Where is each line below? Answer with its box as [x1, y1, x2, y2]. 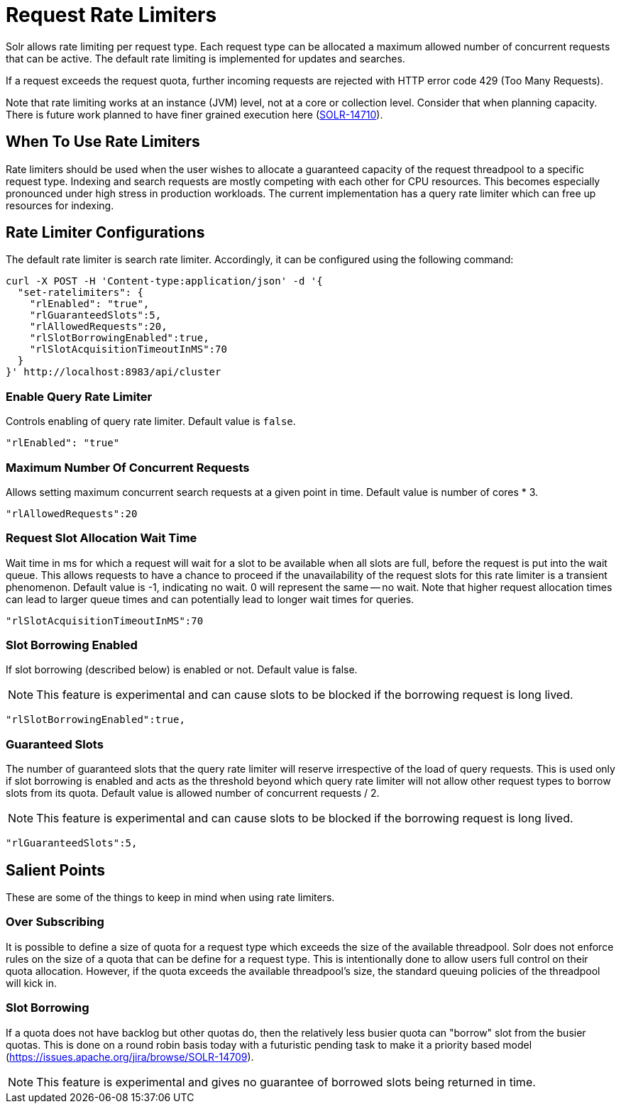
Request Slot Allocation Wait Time [6, 531, 197, 546]
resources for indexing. [6, 199, 114, 211]
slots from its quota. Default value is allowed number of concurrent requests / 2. [6, 787, 380, 800]
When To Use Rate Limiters [6, 133, 200, 151]
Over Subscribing [6, 915, 104, 929]
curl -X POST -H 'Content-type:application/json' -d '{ [6, 275, 323, 287]
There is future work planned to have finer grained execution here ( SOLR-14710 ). [6, 108, 383, 121]
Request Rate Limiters [6, 3, 217, 27]
